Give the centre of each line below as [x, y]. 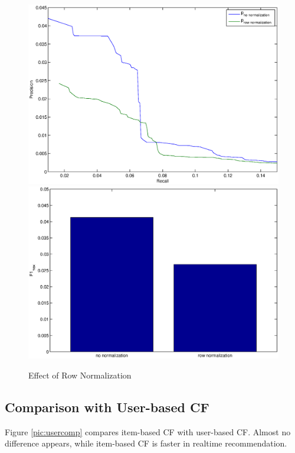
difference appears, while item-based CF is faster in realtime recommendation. [146, 443]
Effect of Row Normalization [80, 375]
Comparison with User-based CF [107, 407]
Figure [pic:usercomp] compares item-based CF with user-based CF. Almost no [148, 431]
